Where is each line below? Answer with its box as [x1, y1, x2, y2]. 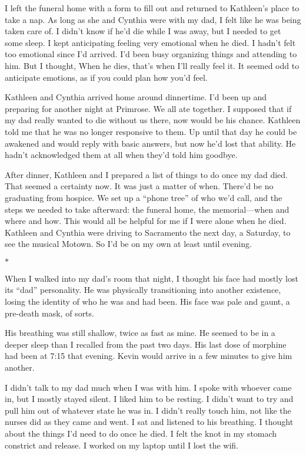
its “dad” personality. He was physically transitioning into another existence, [5, 283, 281, 296]
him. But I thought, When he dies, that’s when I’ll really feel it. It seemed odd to [5, 59, 300, 71]
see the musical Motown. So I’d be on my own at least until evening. [5, 238, 252, 250]
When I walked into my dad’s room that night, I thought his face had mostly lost [5, 272, 298, 284]
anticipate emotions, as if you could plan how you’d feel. [5, 71, 208, 83]
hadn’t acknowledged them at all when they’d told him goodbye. [5, 149, 238, 161]
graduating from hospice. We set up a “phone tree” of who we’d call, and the [5, 191, 282, 203]
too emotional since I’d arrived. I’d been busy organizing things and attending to [5, 48, 297, 60]
